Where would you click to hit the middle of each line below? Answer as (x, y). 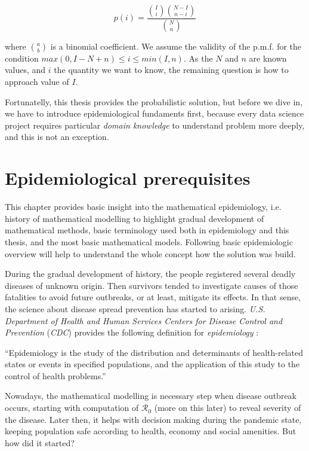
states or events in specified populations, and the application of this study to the (152, 364)
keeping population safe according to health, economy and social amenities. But (151, 431)
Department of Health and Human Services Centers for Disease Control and (144, 320)
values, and (25, 70)
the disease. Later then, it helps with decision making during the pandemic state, (153, 419)
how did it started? (40, 442)
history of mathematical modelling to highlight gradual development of (135, 218)
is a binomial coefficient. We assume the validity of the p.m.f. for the (176, 46)
